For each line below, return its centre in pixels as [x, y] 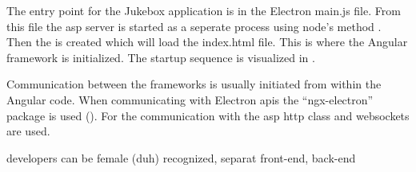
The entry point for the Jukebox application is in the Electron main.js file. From [204, 10]
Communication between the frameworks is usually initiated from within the [194, 84]
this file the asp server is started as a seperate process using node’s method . [194, 26]
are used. [28, 131]
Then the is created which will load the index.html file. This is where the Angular [207, 42]
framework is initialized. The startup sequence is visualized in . [161, 57]
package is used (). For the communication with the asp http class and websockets [208, 115]
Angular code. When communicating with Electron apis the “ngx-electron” [190, 99]
